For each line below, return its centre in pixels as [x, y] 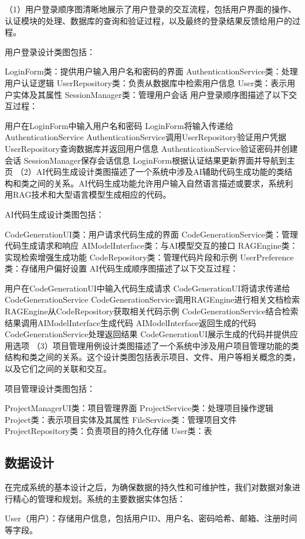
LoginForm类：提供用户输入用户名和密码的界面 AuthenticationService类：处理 [151, 71]
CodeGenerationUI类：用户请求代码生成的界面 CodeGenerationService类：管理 [152, 234]
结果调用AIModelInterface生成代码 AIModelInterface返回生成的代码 [131, 322]
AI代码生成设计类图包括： [55, 214]
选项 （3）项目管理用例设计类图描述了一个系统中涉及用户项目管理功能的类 [156, 345]
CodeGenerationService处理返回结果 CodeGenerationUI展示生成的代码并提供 [148, 334]
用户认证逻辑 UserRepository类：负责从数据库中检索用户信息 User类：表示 [146, 82]
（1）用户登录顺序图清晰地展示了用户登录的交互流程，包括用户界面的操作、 [150, 9]
